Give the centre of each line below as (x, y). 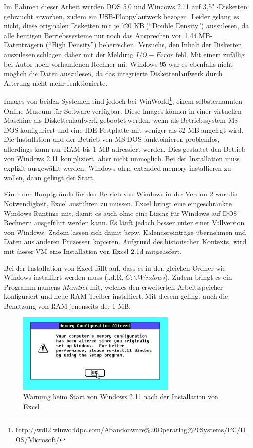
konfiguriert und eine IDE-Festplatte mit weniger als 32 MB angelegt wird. (132, 129)
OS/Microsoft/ (37, 439)
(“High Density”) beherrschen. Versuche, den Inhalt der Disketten (144, 45)
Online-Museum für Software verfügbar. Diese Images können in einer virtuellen (123, 110)
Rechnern (18, 223)
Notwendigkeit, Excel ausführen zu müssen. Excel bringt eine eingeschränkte (118, 203)
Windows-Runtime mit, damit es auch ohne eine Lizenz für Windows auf (112, 213)
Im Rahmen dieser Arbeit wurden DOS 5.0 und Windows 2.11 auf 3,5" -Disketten (126, 6)
